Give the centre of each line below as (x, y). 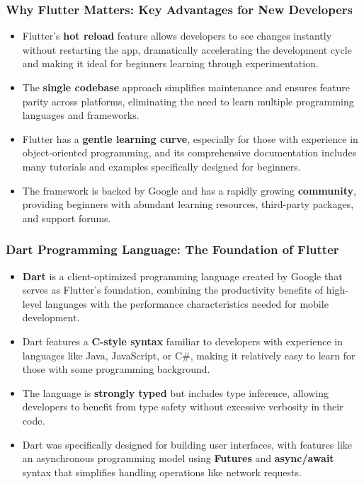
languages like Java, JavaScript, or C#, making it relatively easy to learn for (189, 355)
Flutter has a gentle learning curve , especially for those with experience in (190, 138)
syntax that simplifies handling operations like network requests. (162, 472)
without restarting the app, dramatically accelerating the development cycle (187, 49)
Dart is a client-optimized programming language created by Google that (182, 276)
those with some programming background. (116, 369)
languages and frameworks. (81, 115)
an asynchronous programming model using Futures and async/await (178, 458)
